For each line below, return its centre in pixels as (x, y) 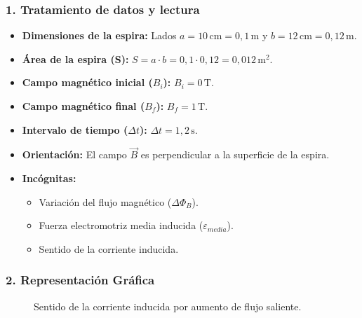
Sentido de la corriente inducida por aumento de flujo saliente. (168, 306)
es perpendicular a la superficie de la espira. (235, 154)
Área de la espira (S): (75, 58)
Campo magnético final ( (83, 106)
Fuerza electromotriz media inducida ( (121, 225)
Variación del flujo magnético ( (105, 201)
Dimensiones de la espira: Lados (99, 35)
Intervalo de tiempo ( (75, 129)
